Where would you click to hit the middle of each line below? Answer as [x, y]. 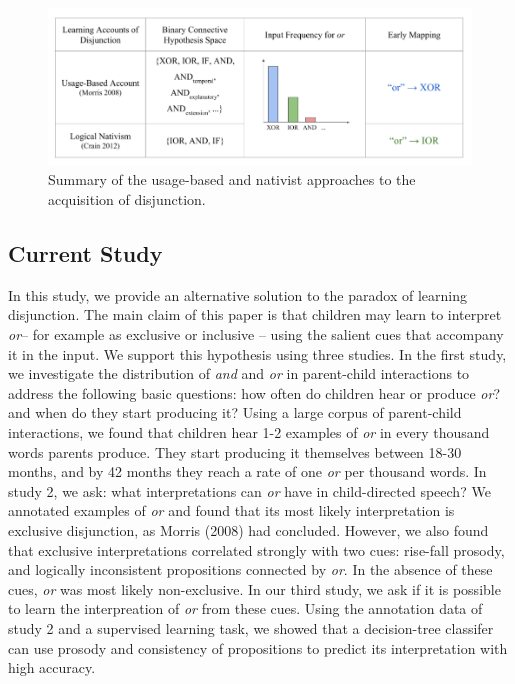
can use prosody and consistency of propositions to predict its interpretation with [258, 647]
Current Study [85, 253]
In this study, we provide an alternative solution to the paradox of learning [237, 294]
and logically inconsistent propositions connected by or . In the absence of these [250, 569]
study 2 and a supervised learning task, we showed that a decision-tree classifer [251, 627]
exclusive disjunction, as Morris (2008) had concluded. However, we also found [248, 529]
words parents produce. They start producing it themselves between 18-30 [235, 451]
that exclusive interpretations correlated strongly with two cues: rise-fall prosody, [256, 549]
